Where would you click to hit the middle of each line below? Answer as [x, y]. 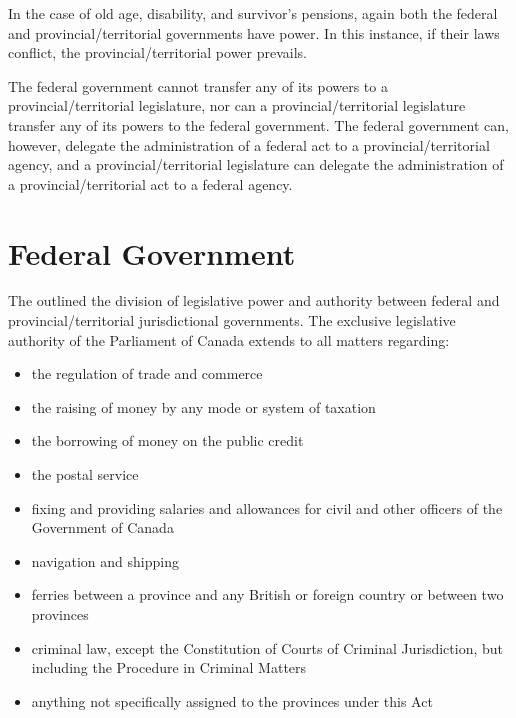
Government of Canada [102, 527]
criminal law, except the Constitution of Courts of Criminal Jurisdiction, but [267, 647]
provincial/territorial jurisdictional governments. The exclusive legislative [232, 320]
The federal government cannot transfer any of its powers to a [198, 85]
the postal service [85, 474]
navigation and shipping [105, 560]
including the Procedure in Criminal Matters [169, 667]
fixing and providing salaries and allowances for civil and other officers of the [267, 507]
